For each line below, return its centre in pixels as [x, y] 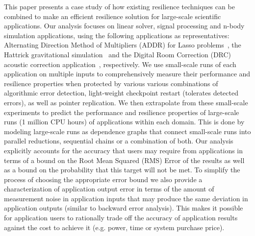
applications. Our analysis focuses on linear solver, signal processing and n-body [124, 26]
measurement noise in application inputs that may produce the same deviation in [126, 198]
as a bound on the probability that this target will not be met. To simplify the [122, 170]
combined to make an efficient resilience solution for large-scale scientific [113, 16]
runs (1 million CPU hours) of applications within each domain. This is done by [124, 122]
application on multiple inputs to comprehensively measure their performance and [127, 74]
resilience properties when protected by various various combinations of [111, 83]
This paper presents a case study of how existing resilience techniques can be [119, 6]
